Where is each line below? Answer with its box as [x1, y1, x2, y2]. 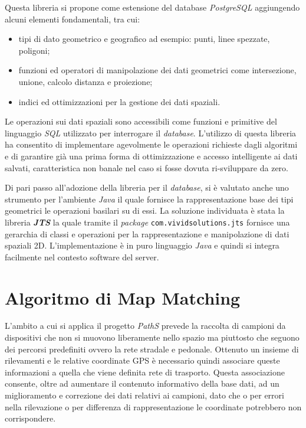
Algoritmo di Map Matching [5, 285, 241, 309]
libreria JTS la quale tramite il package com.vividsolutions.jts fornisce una [5, 215, 290, 228]
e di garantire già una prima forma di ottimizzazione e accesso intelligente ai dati [5, 149, 298, 162]
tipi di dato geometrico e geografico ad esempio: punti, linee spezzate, [18, 32, 270, 45]
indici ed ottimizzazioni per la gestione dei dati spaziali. [18, 95, 221, 107]
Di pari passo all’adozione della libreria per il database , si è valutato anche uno [5, 181, 289, 194]
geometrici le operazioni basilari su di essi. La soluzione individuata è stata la [5, 204, 285, 217]
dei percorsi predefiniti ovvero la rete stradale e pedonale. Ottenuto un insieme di [5, 342, 299, 355]
